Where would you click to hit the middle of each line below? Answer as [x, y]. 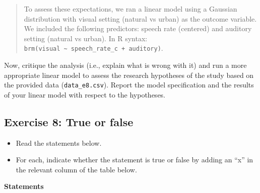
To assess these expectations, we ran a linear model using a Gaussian [131, 9]
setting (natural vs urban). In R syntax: [86, 38]
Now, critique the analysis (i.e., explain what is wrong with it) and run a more [125, 65]
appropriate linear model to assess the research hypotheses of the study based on [129, 75]
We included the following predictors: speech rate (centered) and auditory [138, 28]
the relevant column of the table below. [76, 169]
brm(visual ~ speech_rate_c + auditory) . [93, 48]
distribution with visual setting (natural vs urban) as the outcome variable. [140, 18]
